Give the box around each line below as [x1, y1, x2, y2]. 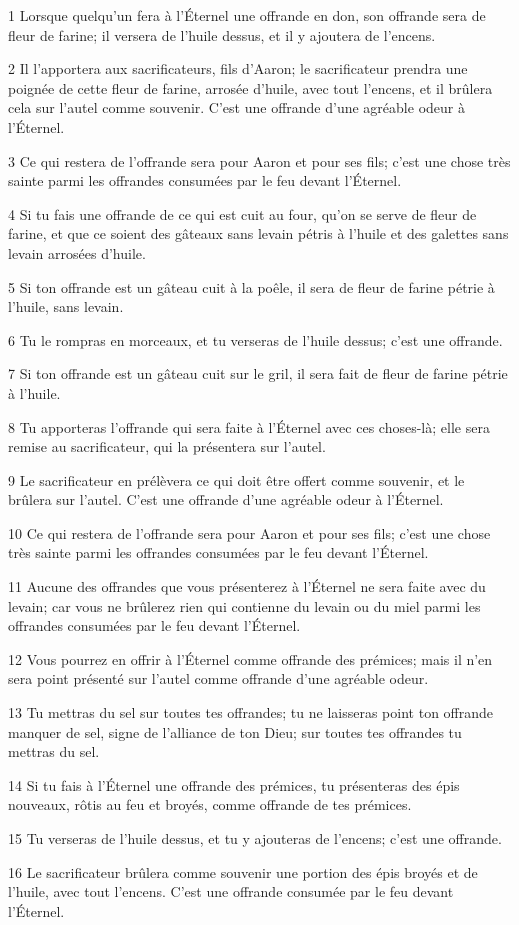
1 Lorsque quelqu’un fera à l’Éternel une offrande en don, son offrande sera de [8, 5, 486, 25]
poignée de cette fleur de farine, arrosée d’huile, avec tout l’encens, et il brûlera [8, 77, 493, 98]
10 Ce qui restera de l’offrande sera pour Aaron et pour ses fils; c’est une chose [8, 522, 491, 543]
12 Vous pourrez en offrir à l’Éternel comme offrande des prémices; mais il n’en [8, 648, 493, 669]
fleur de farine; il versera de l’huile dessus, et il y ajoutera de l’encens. [8, 24, 436, 45]
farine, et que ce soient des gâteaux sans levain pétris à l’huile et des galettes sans [8, 223, 509, 244]
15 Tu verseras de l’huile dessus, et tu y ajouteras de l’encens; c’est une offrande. [8, 828, 502, 848]
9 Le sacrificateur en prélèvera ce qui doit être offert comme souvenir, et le [8, 469, 465, 490]
